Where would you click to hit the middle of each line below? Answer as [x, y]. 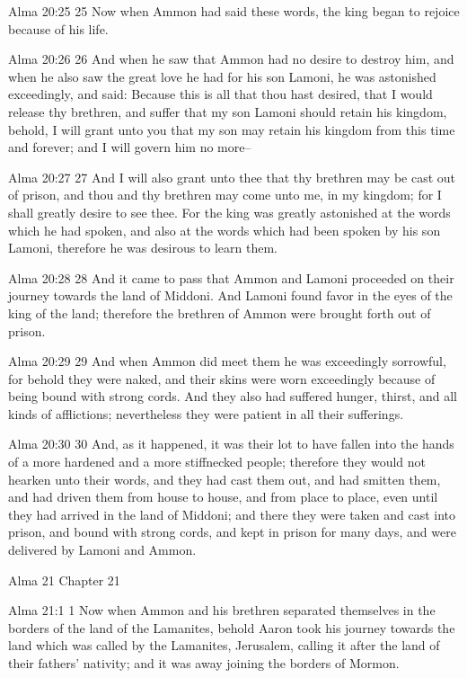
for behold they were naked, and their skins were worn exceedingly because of [222, 378]
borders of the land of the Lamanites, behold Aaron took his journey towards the [232, 627]
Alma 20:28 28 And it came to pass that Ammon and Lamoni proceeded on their [231, 277]
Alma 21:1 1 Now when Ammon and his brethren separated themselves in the [222, 610]
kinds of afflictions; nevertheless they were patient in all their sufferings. [206, 413]
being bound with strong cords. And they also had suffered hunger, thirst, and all [233, 396]
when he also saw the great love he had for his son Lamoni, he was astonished [222, 76]
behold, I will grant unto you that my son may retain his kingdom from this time [232, 129]
